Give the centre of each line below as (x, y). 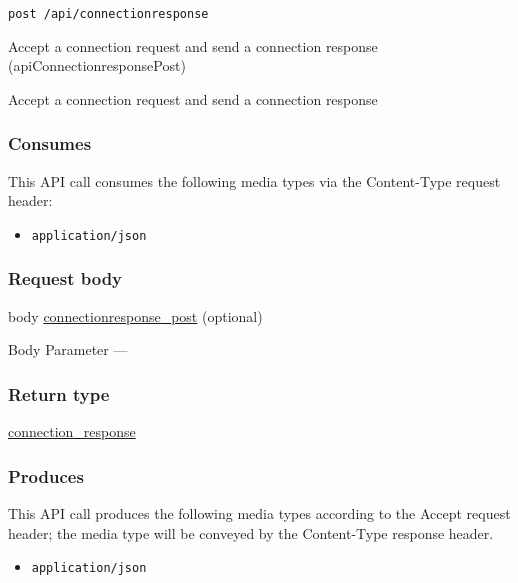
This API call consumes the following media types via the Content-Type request (254, 180)
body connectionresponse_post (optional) (135, 315)
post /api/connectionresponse (108, 14)
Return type (59, 393)
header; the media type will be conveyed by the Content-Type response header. (251, 532)
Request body (65, 278)
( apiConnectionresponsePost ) (97, 65)
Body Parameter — (68, 349)
